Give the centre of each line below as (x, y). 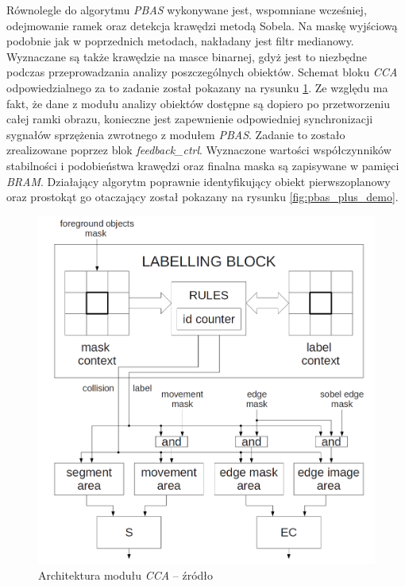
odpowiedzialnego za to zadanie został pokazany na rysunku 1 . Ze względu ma (197, 87)
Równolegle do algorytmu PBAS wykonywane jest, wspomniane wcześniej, (187, 10)
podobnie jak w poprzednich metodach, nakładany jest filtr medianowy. (180, 41)
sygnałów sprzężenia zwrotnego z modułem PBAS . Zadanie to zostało (176, 134)
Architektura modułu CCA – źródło (126, 574)
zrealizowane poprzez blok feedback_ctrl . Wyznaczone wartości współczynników (199, 150)
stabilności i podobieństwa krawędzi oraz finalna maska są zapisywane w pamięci (203, 165)
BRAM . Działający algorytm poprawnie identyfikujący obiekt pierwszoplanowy (199, 181)
